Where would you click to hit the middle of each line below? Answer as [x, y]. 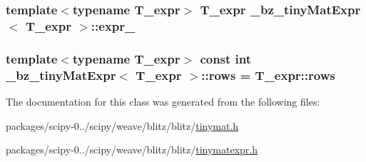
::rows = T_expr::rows [268, 75]
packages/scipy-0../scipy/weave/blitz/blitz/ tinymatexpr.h [132, 150]
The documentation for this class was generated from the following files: [163, 101]
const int [226, 58]
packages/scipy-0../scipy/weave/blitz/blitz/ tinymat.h [122, 125]
